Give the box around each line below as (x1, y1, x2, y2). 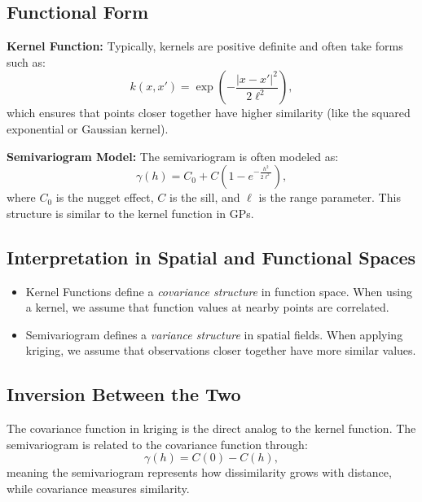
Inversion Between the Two (7, 382, 241, 407)
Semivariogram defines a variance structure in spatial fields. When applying (25, 325, 403, 343)
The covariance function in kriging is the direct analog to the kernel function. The (7, 420, 416, 437)
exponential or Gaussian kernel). (7, 120, 169, 137)
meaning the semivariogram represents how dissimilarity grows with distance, (7, 464, 392, 481)
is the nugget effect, (55, 189, 154, 206)
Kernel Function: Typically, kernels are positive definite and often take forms (7, 37, 403, 55)
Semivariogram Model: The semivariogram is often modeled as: (7, 147, 339, 164)
